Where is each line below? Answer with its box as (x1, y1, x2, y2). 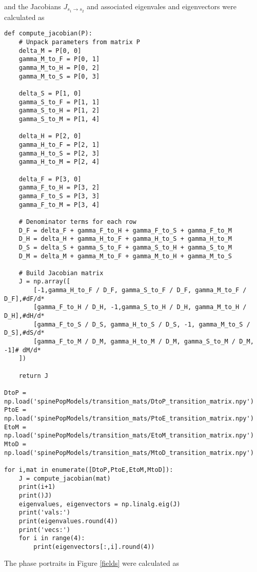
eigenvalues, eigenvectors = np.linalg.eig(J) (18, 500, 181, 508)
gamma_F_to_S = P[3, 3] (18, 192, 100, 200)
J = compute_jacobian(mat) (18, 474, 111, 482)
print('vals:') (18, 509, 70, 517)
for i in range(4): (18, 535, 85, 542)
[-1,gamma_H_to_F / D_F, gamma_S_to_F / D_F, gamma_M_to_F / (33, 287, 247, 294)
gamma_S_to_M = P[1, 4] (18, 116, 100, 123)
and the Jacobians (4, 1, 61, 11)
